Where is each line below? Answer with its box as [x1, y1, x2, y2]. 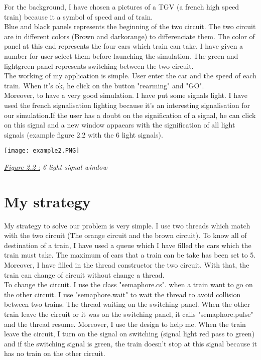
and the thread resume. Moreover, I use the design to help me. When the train [4, 318, 246, 329]
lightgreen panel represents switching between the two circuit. [4, 60, 194, 71]
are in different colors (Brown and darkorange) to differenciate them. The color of [4, 31, 255, 41]
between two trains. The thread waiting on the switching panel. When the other [4, 299, 250, 309]
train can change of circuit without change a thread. [4, 269, 165, 280]
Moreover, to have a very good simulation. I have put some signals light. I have [4, 90, 247, 100]
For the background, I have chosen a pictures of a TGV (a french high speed [4, 2, 239, 12]
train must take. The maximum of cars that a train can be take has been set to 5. [4, 250, 256, 260]
